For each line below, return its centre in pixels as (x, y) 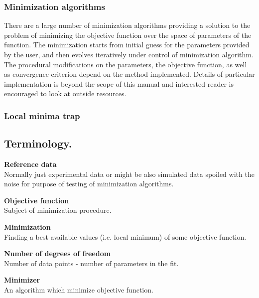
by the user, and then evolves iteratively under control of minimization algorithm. (129, 54)
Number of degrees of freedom (58, 253)
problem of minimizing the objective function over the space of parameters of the (128, 35)
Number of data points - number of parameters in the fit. (91, 263)
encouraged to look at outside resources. (65, 93)
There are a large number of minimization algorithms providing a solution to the (127, 25)
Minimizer (22, 280)
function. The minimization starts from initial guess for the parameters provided (127, 45)
